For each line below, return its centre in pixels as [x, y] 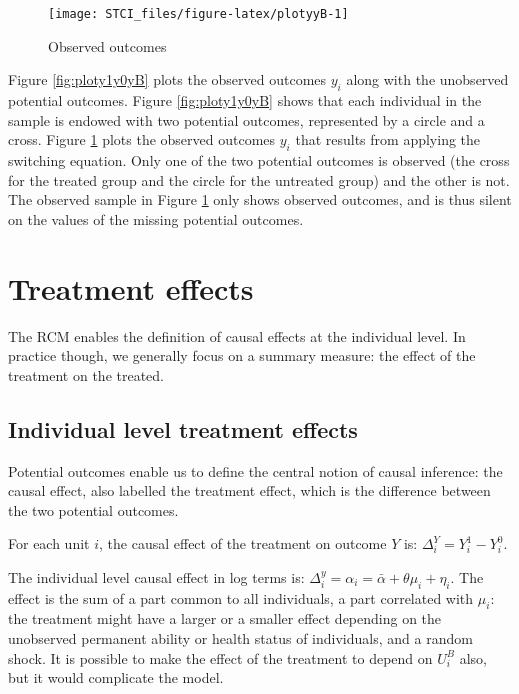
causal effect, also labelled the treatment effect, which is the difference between [249, 490]
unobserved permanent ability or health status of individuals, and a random [240, 638]
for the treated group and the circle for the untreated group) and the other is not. [259, 179]
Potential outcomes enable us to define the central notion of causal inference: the [255, 470]
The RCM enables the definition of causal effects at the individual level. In [237, 335]
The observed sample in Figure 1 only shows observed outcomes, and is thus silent [260, 199]
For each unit [49, 543]
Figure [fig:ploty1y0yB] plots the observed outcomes [167, 79]
